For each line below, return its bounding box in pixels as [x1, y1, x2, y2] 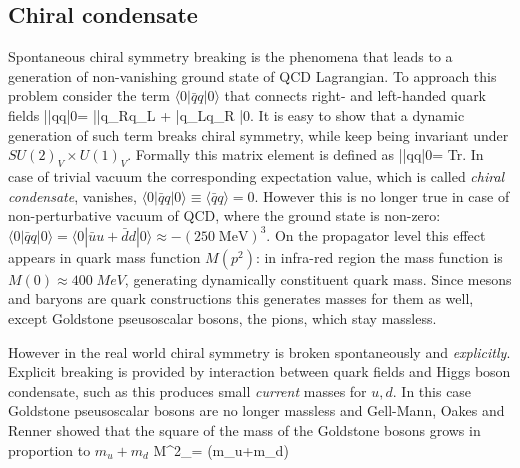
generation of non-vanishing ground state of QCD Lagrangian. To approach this [8, 65, 497, 86]
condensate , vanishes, [8, 185, 137, 206]
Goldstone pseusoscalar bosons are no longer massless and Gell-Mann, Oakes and [8, 400, 505, 421]
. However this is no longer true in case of [254, 185, 510, 206]
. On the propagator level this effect [266, 224, 486, 245]
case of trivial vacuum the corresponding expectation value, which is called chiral [8, 165, 505, 186]
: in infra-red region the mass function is [255, 246, 503, 267]
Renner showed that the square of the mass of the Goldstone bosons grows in [8, 419, 481, 440]
